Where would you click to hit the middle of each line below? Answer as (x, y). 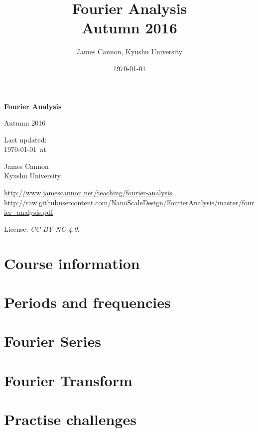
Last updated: (25, 139)
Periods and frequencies (87, 302)
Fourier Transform (68, 380)
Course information (72, 263)
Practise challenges (70, 419)
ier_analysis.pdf (29, 212)
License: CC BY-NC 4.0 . (42, 228)
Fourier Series (53, 341)
